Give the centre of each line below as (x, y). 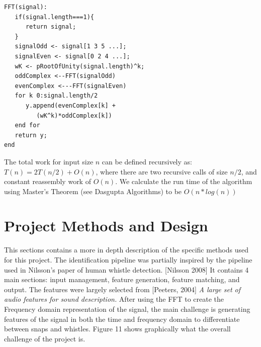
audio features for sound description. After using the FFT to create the (114, 299)
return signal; (51, 27)
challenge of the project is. (45, 338)
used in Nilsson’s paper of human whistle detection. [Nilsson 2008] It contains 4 (126, 269)
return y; (31, 135)
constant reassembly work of (48, 181)
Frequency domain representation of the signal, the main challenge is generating (127, 309)
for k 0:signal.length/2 (56, 96)
